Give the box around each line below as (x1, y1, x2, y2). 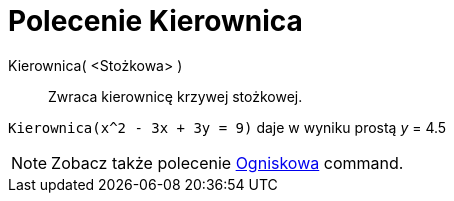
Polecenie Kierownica (8, 4, 303, 38)
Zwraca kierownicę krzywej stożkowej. (48, 87, 303, 105)
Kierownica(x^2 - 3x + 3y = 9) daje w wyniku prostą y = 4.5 (8, 118, 447, 136)
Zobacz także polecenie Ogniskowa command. (51, 152, 404, 173)
